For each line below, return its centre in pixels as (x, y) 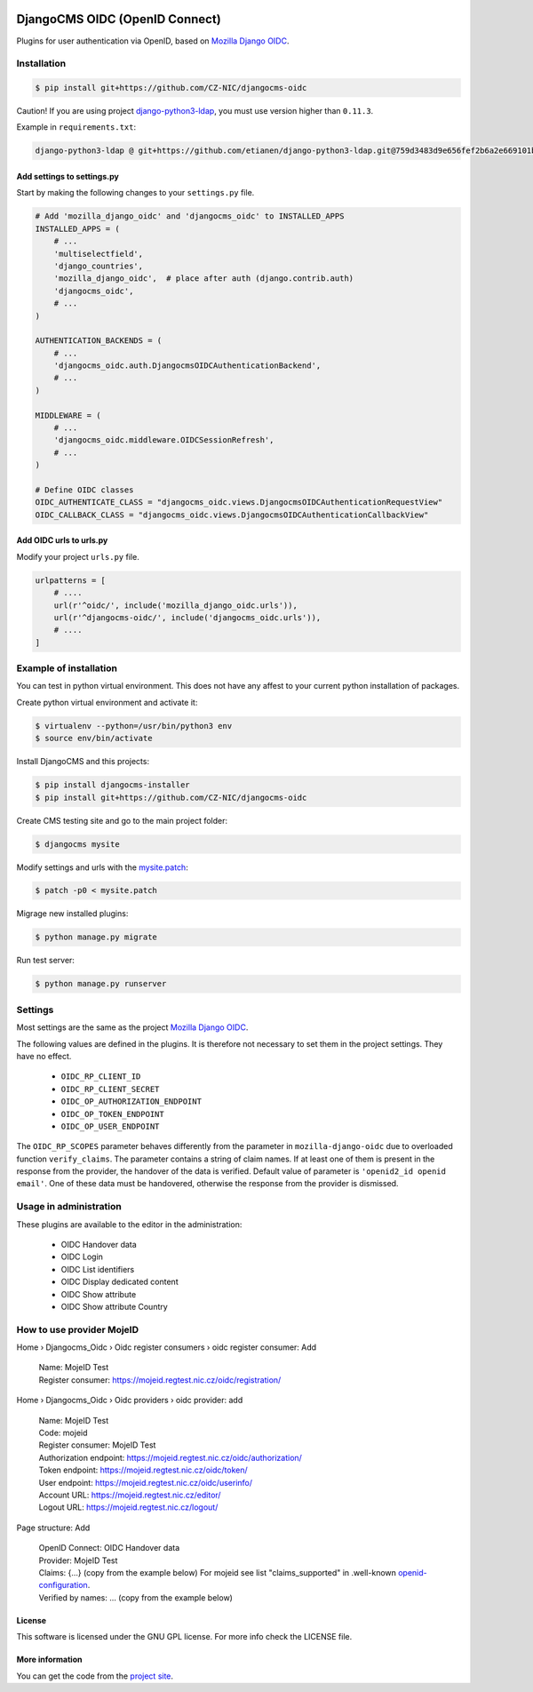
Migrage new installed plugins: (72, 914)
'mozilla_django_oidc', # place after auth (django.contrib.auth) (204, 279)
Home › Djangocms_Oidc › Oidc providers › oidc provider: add (130, 1401)
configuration (63, 1585)
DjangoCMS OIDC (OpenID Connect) (119, 19)
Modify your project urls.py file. (78, 556)
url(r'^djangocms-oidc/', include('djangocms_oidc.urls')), (187, 617)
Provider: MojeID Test (78, 1560)
